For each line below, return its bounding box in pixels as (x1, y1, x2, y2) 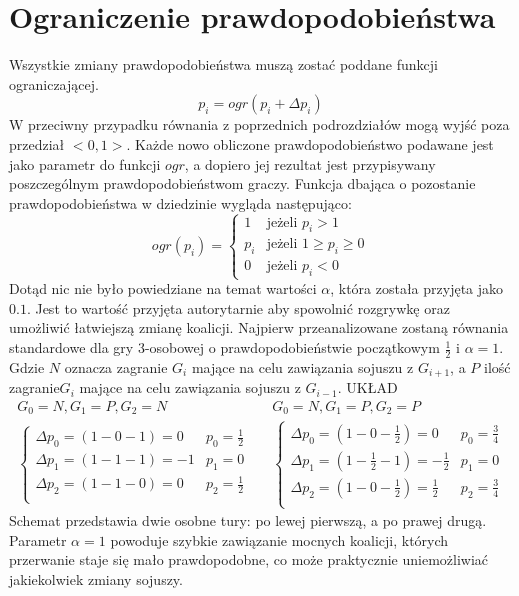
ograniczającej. (9, 73, 99, 94)
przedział (9, 133, 65, 154)
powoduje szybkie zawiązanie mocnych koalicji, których (110, 529, 449, 550)
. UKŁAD (337, 377, 398, 398)
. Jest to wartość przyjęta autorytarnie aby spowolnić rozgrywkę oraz (26, 297, 450, 318)
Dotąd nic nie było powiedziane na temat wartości (9, 278, 317, 299)
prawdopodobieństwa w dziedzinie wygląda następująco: (9, 192, 352, 213)
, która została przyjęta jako (330, 278, 504, 299)
